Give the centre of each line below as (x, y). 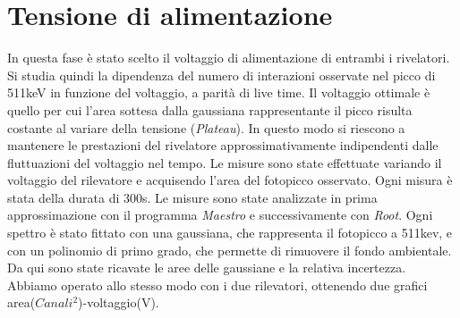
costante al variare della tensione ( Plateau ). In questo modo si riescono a (206, 127)
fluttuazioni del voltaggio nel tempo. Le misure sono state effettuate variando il (225, 162)
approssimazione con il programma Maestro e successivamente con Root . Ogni (220, 215)
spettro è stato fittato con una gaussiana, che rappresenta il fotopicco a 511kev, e (230, 233)
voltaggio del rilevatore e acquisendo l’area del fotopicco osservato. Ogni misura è (230, 180)
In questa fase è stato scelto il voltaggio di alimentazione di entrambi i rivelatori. (229, 58)
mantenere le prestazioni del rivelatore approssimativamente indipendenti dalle (223, 145)
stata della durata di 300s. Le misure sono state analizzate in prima (192, 197)
